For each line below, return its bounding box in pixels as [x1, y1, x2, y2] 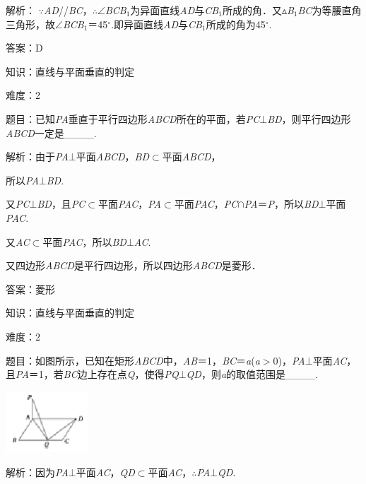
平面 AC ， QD [76, 464, 135, 479]
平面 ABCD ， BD [76, 149, 150, 164]
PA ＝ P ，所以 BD [244, 196, 319, 211]
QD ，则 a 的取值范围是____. [186, 367, 318, 382]
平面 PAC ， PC [174, 196, 238, 211]
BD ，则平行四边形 [267, 111, 351, 126]
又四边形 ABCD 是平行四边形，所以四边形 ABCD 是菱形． [6, 258, 261, 273]
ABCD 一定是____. [6, 125, 97, 140]
